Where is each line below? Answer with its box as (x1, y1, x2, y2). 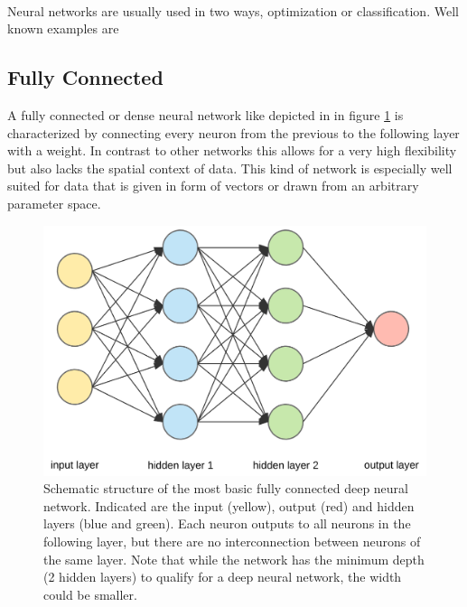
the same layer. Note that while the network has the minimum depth (43, 549, 425, 568)
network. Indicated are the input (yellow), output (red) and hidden (43, 496, 415, 515)
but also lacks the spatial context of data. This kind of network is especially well (7, 158, 453, 177)
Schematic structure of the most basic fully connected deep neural (43, 479, 408, 498)
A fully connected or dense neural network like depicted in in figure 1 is (7, 105, 404, 124)
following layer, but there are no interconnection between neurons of (43, 531, 421, 550)
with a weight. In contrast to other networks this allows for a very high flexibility (7, 141, 457, 160)
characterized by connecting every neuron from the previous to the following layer (7, 123, 460, 142)
